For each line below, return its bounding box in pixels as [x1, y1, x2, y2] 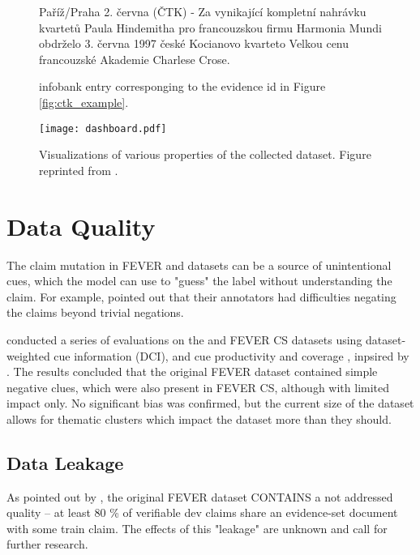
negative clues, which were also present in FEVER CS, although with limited [6, 378, 390, 395]
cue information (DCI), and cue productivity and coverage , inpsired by [54, 347, 409, 364]
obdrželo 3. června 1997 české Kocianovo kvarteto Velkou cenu [39, 35, 349, 52]
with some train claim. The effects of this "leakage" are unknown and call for [6, 519, 388, 536]
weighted [6, 347, 50, 364]
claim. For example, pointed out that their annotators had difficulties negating [6, 288, 396, 305]
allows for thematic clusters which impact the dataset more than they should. [6, 410, 392, 427]
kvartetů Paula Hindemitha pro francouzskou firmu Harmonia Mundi [39, 19, 382, 36]
